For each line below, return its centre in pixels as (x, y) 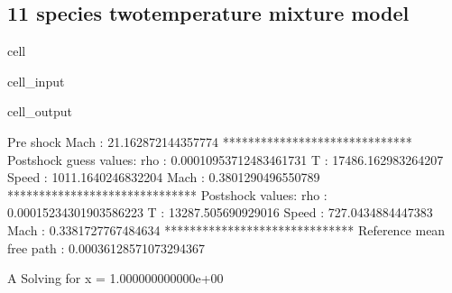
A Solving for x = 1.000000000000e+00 (115, 278)
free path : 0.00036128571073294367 (106, 247)
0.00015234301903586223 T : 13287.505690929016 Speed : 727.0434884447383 (220, 212)
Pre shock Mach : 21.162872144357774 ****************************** (210, 141)
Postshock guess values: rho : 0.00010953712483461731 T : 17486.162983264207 (226, 159)
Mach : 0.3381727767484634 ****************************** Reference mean (226, 229)
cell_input (36, 81)
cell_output (40, 111)
